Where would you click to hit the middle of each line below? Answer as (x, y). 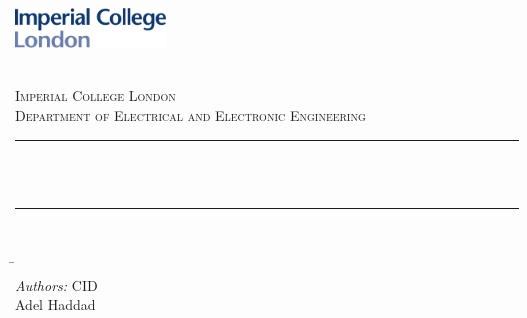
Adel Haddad (55, 304)
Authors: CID (56, 284)
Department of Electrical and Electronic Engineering (190, 114)
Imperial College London (95, 95)
